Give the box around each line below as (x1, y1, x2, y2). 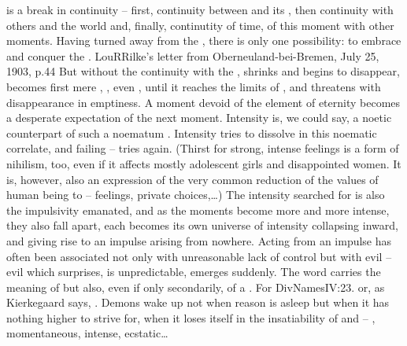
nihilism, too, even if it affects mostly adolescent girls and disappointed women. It (6, 155, 401, 171)
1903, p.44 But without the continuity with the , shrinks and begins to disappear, (6, 63, 400, 79)
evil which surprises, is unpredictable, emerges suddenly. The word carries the (6, 263, 381, 280)
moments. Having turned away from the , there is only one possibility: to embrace (6, 32, 401, 49)
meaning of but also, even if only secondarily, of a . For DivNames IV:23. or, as (6, 278, 385, 295)
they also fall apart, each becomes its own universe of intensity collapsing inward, (6, 217, 398, 234)
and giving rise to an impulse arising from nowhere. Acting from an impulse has (6, 232, 392, 248)
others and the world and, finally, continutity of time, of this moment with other (6, 17, 394, 33)
